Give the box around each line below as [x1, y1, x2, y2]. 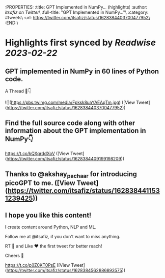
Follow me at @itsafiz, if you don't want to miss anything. [5, 234, 121, 240]
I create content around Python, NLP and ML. [5, 224, 97, 230]
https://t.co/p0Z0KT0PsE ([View [5, 262, 70, 268]
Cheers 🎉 [5, 253, 24, 259]
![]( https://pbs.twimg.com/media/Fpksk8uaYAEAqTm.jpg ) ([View [5, 99, 135, 105]
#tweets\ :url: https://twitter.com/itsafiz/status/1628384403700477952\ [5, 15, 151, 20]
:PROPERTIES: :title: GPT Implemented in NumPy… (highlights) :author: [5, 4, 148, 10]
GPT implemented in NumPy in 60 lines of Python [5, 67, 159, 75]
